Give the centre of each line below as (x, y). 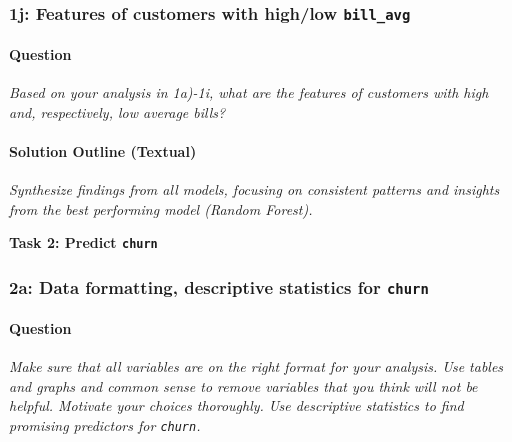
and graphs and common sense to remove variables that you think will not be (243, 385)
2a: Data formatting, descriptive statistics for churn (219, 286)
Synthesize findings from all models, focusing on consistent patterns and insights (254, 189)
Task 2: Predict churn (83, 242)
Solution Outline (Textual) (103, 150)
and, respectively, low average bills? (117, 111)
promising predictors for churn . (105, 425)
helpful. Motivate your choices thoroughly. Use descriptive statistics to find (236, 405)
